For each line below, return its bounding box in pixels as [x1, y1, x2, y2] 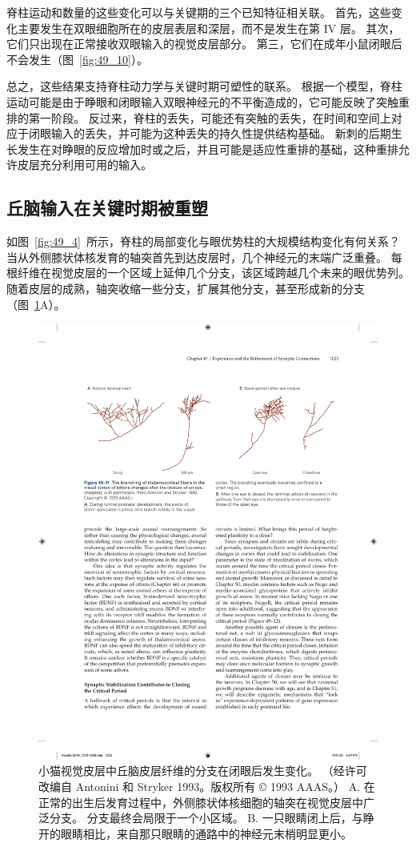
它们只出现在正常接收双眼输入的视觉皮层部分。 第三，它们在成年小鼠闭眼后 [6, 35, 402, 52]
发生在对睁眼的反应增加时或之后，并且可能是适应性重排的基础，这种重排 [17, 140, 398, 157]
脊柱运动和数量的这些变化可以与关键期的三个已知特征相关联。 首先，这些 [6, 4, 391, 20]
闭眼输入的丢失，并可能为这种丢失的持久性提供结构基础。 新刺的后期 [28, 125, 391, 142]
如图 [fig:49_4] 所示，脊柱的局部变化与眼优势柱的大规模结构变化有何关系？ [6, 233, 400, 250]
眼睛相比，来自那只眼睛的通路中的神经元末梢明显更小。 [60, 825, 352, 841]
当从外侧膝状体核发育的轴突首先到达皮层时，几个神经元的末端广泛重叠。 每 [6, 248, 402, 265]
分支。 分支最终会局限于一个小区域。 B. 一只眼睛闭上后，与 [49, 809, 363, 826]
